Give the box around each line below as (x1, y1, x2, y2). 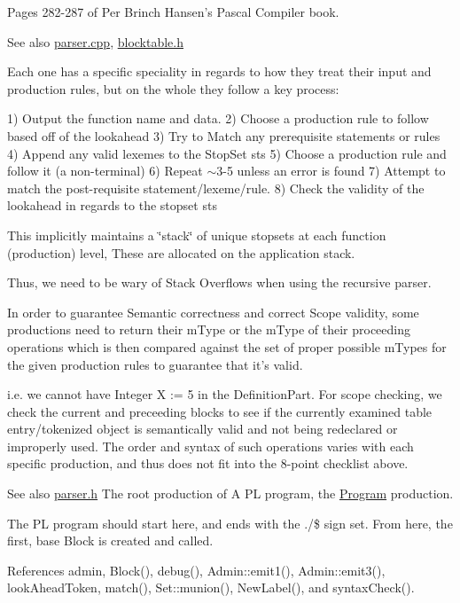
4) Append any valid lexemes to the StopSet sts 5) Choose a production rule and (7, 144, 447, 162)
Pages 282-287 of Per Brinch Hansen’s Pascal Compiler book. (7, 3, 339, 20)
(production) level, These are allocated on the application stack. (7, 243, 355, 262)
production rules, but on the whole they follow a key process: (7, 79, 339, 98)
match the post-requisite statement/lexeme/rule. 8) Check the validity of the (7, 178, 425, 197)
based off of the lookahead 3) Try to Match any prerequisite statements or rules (7, 126, 441, 145)
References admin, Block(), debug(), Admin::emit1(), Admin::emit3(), (7, 560, 386, 579)
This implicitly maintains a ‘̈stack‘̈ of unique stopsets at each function (7, 225, 386, 244)
